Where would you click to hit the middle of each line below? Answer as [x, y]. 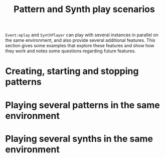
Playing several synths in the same [79, 139]
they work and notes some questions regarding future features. [71, 51]
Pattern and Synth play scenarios [84, 9]
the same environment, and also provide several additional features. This [80, 40]
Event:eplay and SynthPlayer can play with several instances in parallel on [82, 35]
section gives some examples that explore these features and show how [80, 46]
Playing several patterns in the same [83, 105]
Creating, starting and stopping [72, 71]
